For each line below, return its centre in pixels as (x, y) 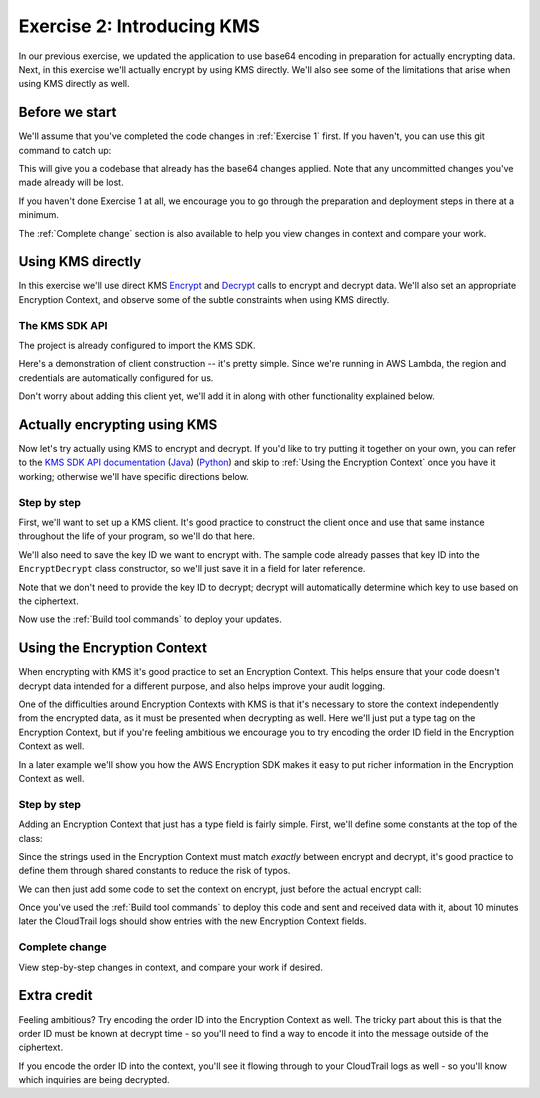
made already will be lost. (71, 182)
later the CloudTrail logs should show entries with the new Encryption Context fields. (192, 921)
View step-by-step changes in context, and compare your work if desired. (171, 967)
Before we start (67, 112)
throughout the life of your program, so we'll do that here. (136, 536)
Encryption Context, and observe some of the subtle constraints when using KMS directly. (204, 299)
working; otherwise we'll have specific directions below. (133, 476)
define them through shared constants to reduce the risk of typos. (154, 871)
